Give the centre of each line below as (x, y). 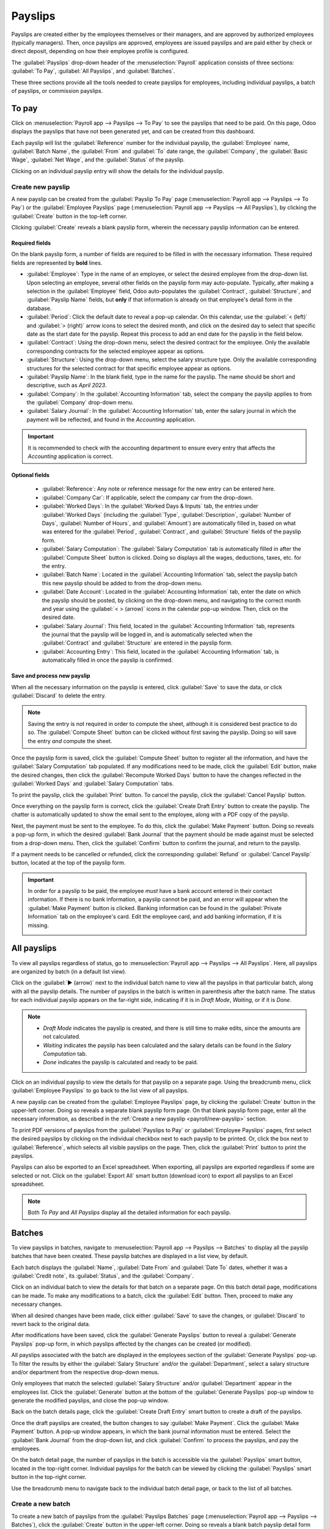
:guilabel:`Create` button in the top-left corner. (69, 216)
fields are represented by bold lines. (57, 262)
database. (39, 308)
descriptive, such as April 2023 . (67, 385)
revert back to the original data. (51, 1324)
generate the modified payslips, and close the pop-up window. (90, 1401)
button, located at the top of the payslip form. (68, 863)
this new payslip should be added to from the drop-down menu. (122, 583)
